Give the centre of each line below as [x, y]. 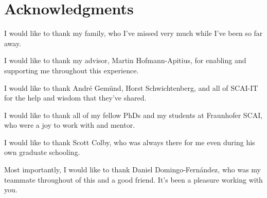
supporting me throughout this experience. [72, 70]
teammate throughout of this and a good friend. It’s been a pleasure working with [133, 179]
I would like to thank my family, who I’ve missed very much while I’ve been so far [133, 33]
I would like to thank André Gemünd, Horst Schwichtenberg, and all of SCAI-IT [131, 87]
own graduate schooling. [42, 152]
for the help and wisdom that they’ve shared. [75, 98]
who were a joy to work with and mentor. [70, 125]
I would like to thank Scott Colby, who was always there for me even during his [130, 142]
